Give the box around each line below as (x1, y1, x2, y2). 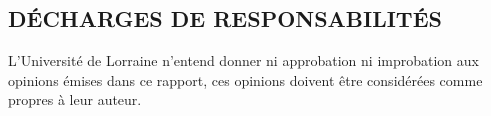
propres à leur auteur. (8, 89, 142, 110)
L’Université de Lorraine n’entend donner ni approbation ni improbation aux (8, 50, 479, 71)
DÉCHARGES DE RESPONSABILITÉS (8, 3, 442, 34)
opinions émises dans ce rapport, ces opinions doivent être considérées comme (8, 69, 483, 90)
